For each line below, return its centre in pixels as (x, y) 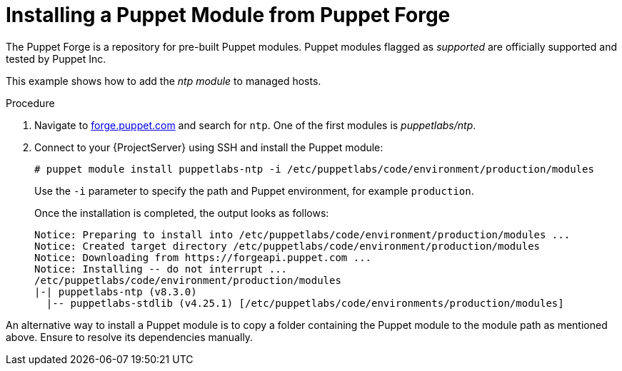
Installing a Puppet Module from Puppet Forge (228, 15)
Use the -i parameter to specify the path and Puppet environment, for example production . (254, 190)
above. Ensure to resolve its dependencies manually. (130, 337)
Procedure (30, 103)
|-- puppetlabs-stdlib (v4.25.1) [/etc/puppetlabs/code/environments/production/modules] (305, 303)
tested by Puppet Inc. (56, 59)
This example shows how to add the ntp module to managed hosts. (164, 81)
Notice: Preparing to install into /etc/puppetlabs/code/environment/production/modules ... (302, 234)
